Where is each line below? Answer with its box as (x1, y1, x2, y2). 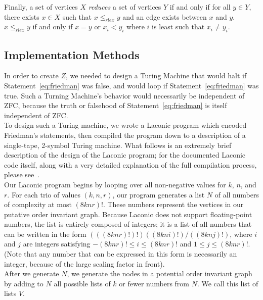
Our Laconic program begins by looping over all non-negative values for (4, 179, 226, 189)
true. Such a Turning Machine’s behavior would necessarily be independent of (4, 90, 245, 101)
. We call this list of (197, 278, 258, 288)
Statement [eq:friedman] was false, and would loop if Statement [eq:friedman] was (4, 80, 259, 90)
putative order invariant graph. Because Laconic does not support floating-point (4, 209, 252, 219)
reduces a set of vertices (88, 2, 161, 12)
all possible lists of (54, 278, 111, 288)
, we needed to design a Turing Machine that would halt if (66, 70, 247, 81)
